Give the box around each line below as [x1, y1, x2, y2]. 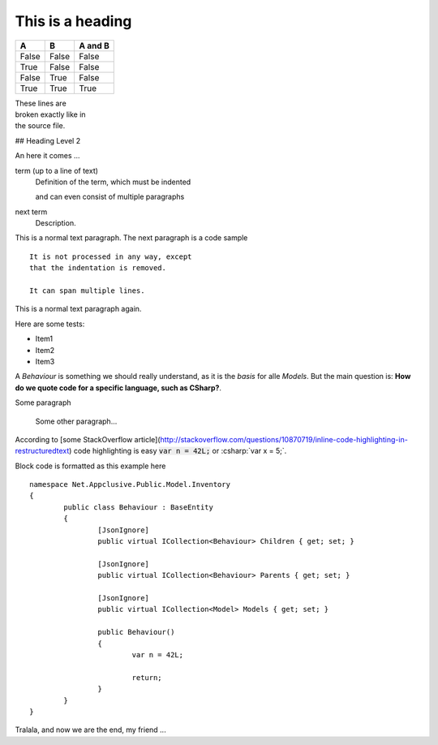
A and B [79, 40, 109, 51]
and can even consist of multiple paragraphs [35, 192, 185, 202]
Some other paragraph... [35, 416, 118, 426]
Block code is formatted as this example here [15, 461, 166, 471]
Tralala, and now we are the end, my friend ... [15, 725, 166, 734]
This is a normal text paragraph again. [15, 304, 142, 314]
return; [131, 673, 162, 682]
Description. [35, 218, 76, 228]
